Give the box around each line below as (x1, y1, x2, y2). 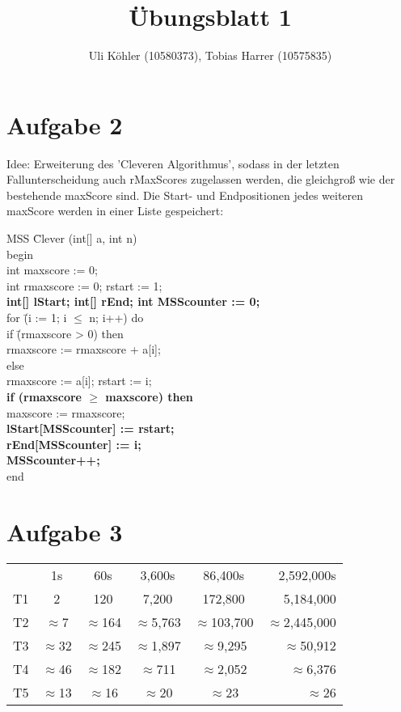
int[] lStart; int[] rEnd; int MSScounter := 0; (6, 293, 260, 310)
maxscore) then (105, 388, 193, 405)
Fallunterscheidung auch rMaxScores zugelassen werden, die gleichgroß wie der (6, 171, 395, 188)
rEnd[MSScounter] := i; (6, 435, 141, 452)
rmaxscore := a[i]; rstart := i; (6, 372, 152, 389)
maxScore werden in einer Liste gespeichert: (6, 202, 224, 219)
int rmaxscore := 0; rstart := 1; (6, 277, 163, 294)
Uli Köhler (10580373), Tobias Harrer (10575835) (88, 47, 332, 64)
